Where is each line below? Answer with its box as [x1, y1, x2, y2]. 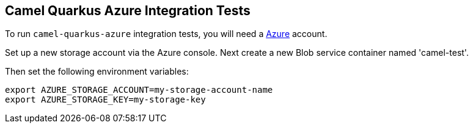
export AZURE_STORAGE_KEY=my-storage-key [5, 95, 206, 105]
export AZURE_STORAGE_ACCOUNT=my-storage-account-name [5, 85, 273, 95]
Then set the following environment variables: [5, 66, 189, 77]
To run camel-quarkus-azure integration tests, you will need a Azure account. [5, 29, 328, 39]
